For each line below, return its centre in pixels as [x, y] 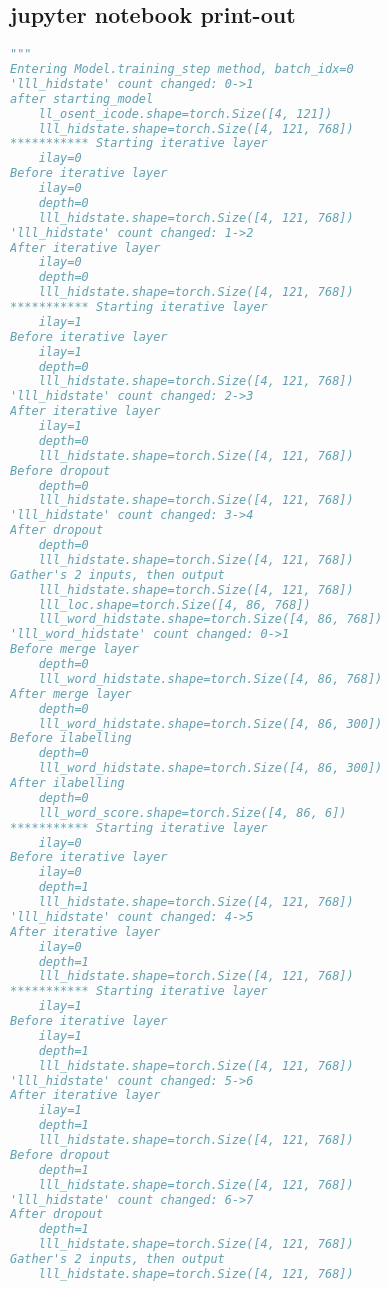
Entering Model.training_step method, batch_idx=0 [182, 69]
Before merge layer [74, 649]
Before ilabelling [71, 738]
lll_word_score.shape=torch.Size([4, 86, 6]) [192, 812]
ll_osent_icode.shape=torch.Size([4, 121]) [185, 113]
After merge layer [71, 693]
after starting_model [82, 98]
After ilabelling [67, 783]
